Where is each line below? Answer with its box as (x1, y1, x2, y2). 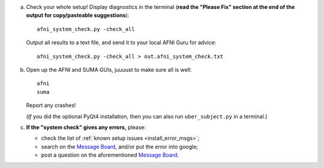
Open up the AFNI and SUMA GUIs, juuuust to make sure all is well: (26, 66, 192, 73)
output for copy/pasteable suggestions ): (26, 12, 130, 19)
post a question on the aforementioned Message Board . (41, 151, 179, 158)
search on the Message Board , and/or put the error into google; (41, 143, 198, 150)
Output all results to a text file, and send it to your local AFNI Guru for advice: (26, 39, 217, 46)
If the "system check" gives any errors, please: (26, 123, 146, 131)
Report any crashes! (26, 102, 76, 109)
